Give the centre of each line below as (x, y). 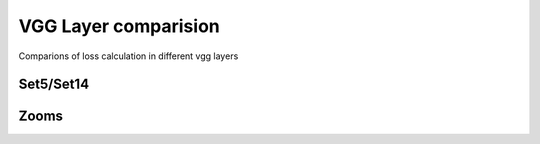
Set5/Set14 (54, 84)
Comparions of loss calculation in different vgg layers (128, 56)
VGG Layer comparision (119, 26)
